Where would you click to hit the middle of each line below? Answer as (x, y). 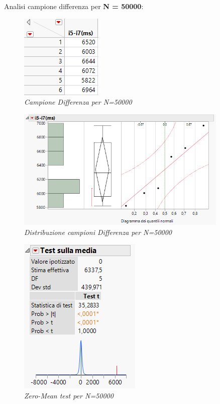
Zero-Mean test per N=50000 (69, 395)
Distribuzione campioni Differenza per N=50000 (98, 232)
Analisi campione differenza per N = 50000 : (74, 6)
